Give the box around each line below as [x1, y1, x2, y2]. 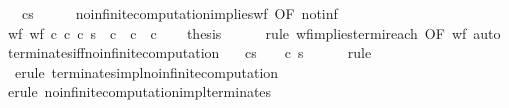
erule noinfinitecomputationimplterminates [7, 81, 272, 102]
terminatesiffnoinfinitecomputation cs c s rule [7, 42, 372, 63]
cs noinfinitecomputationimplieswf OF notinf [21, 3, 338, 23]
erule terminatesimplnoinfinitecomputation [14, 61, 279, 82]
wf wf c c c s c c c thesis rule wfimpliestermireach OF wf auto [7, 22, 501, 43]
